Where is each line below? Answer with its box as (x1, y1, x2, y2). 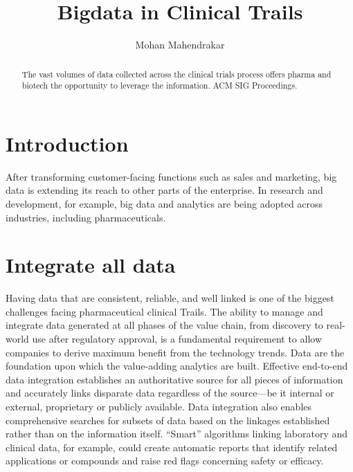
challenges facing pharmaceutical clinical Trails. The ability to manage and (6, 304, 323, 318)
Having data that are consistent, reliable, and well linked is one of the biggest (6, 291, 334, 305)
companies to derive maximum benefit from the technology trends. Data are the (6, 345, 345, 359)
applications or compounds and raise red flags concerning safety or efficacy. (6, 453, 324, 468)
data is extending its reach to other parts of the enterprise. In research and (6, 183, 323, 197)
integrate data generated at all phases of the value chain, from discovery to (6, 318, 323, 332)
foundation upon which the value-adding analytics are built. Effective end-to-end (6, 358, 348, 373)
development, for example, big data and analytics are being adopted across (6, 196, 323, 210)
